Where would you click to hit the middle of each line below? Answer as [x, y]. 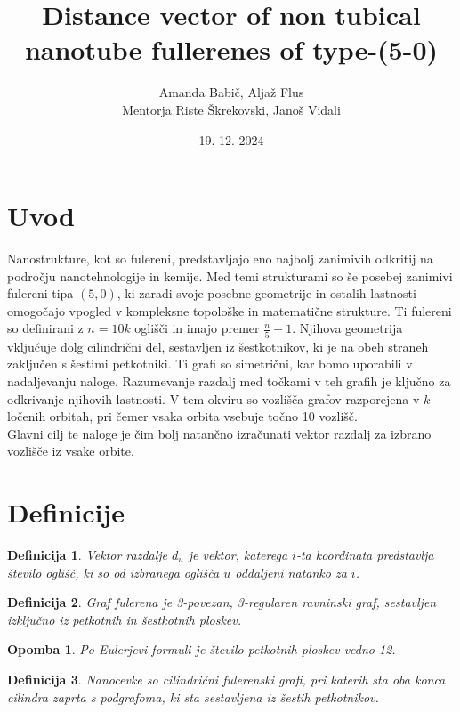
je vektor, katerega [238, 554]
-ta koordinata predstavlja [365, 554]
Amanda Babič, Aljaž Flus [231, 92]
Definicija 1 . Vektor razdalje [88, 554]
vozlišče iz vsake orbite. [71, 451]
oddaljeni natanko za [291, 572]
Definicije [66, 512]
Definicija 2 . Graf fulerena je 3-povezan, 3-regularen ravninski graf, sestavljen [222, 602]
